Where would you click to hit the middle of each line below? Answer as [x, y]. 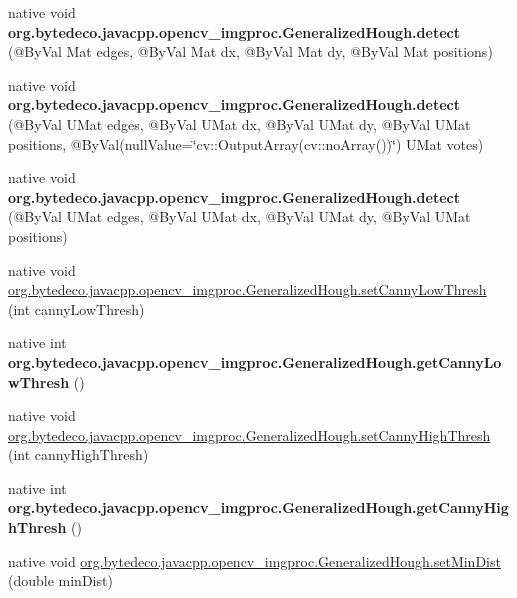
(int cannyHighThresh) [78, 454]
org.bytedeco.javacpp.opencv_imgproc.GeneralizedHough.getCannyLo [255, 361]
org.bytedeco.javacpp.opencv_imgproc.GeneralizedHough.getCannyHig [258, 507]
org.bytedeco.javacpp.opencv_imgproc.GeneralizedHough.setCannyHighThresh [249, 434]
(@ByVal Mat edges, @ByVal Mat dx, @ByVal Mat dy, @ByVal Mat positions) [250, 51]
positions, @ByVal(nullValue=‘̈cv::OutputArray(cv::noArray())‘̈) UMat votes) [246, 143]
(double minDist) [60, 580]
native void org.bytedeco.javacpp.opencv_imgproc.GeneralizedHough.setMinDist [254, 560]
